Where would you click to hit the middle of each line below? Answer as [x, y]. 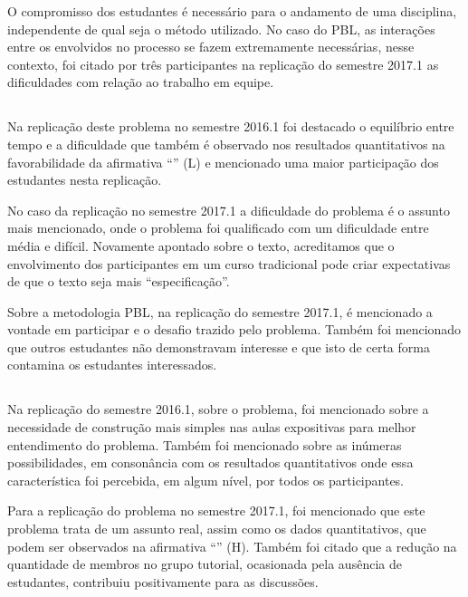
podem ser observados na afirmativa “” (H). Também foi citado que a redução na [232, 546]
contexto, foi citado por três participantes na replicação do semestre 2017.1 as [223, 64]
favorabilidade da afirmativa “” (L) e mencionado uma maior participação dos [223, 162]
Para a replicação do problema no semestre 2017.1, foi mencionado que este [216, 510]
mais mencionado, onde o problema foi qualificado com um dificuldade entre [218, 228]
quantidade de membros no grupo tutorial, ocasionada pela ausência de [205, 564]
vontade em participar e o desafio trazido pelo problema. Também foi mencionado [234, 329]
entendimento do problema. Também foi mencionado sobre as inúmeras [205, 444]
